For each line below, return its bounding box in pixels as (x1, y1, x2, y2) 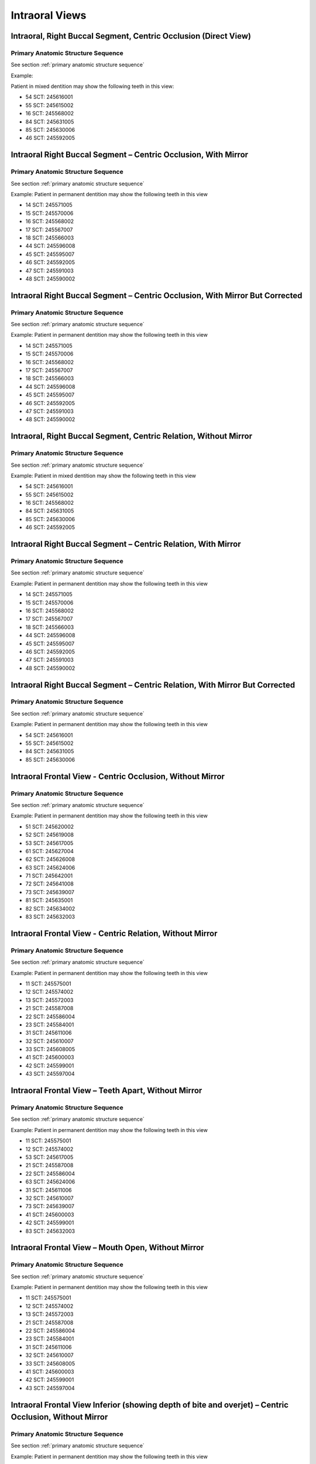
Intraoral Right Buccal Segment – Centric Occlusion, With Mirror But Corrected (11, 290, 303, 300)
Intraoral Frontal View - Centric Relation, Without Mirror (11, 928, 218, 938)
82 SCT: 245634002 (25, 905, 75, 912)
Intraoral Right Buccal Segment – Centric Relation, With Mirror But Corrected (11, 680, 296, 690)
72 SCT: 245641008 (25, 880, 74, 887)
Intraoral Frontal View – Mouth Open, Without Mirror (11, 1243, 204, 1253)
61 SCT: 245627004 (25, 847, 74, 854)
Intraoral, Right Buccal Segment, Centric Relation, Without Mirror (11, 431, 253, 442)
